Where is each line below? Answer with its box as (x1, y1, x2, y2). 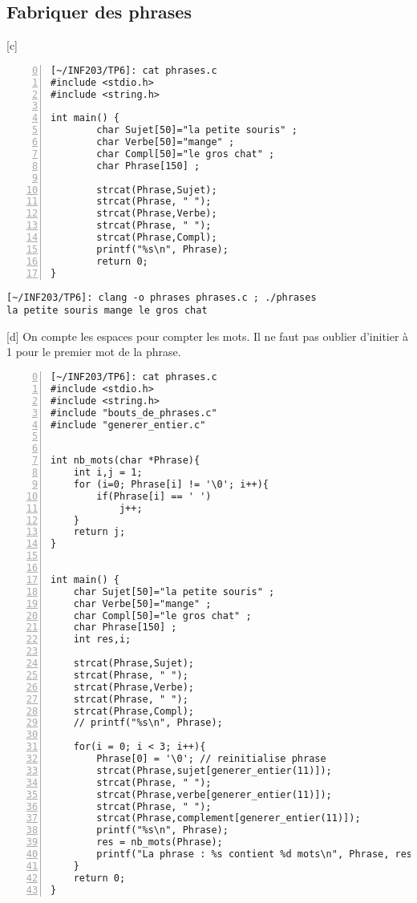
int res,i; (73, 634, 132, 646)
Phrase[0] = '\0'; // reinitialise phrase (96, 753, 326, 765)
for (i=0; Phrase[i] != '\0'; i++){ (73, 478, 269, 490)
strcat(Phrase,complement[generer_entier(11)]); (96, 812, 361, 824)
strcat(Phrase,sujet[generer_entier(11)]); (96, 764, 332, 776)
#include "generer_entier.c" (51, 419, 206, 431)
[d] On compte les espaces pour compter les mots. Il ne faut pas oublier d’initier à (6, 327, 409, 344)
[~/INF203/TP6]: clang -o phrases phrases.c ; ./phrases (6, 291, 317, 303)
